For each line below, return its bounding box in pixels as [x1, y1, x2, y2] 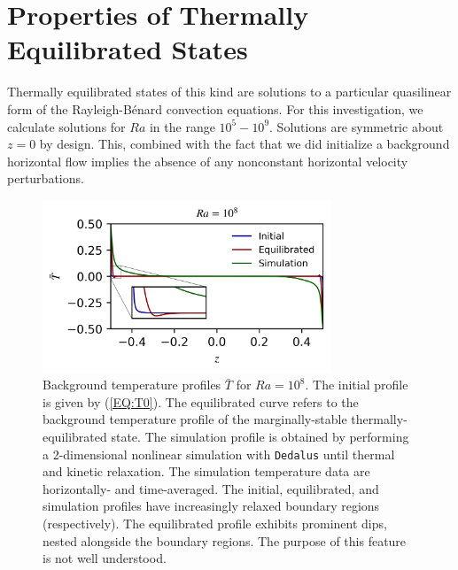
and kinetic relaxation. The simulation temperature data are [43, 462, 370, 481]
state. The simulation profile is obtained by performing [111, 427, 409, 445]
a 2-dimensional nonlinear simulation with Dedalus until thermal [43, 444, 395, 463]
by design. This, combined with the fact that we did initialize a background [39, 135, 450, 153]
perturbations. [7, 169, 84, 188]
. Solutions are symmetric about [269, 117, 444, 135]
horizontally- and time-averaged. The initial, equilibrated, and [43, 479, 379, 497]
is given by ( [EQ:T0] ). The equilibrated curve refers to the [43, 392, 359, 411]
